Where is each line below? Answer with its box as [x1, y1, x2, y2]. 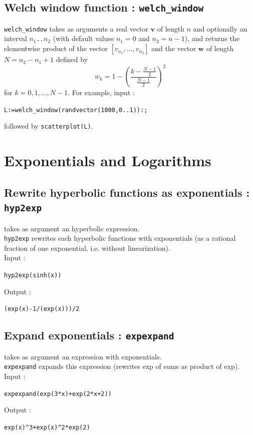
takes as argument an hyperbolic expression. [4, 223, 140, 233]
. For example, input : [68, 87, 135, 98]
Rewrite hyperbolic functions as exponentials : [4, 184, 250, 200]
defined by [56, 54, 88, 65]
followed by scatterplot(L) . [4, 121, 93, 131]
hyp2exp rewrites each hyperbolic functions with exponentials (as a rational [4, 233, 236, 243]
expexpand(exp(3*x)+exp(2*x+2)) [4, 390, 112, 397]
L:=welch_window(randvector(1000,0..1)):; [4, 106, 148, 114]
